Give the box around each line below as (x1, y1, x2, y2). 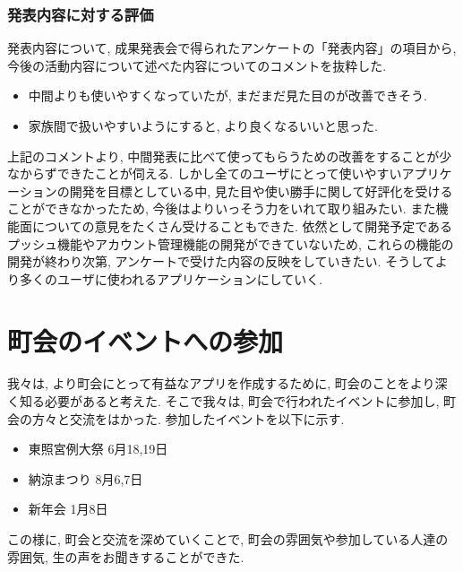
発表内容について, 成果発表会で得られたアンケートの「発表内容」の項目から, (7, 39, 457, 57)
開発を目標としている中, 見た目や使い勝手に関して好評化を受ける (69, 181, 453, 200)
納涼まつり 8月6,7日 (28, 469, 143, 488)
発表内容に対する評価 (7, 3, 154, 25)
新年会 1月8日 (28, 499, 108, 518)
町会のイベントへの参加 (7, 322, 284, 359)
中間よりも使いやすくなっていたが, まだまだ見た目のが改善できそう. (28, 86, 427, 105)
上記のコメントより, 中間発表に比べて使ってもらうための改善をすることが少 (7, 146, 452, 165)
